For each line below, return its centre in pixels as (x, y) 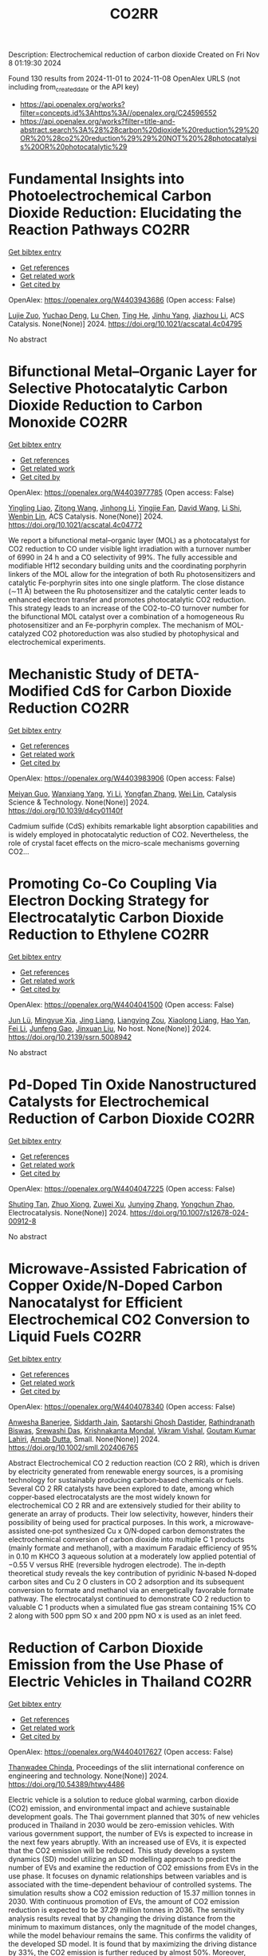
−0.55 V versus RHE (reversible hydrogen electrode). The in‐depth (117, 1564)
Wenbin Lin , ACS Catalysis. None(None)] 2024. (86, 516)
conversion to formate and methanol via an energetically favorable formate (131, 1590)
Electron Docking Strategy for (109, 901)
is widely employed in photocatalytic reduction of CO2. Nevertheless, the (128, 834)
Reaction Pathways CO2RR (99, 230)
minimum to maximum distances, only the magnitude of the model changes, (133, 1926)
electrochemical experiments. (57, 642)
